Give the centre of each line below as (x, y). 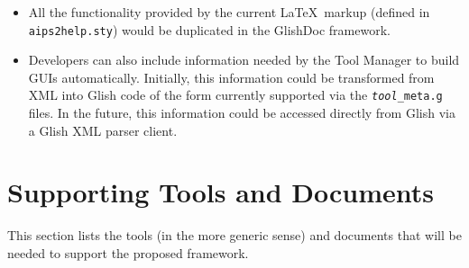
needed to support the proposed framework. (128, 253)
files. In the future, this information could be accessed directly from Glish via (242, 113)
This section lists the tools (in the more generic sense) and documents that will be (234, 235)
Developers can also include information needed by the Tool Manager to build (244, 60)
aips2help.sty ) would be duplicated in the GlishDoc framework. (209, 29)
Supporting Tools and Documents (221, 192)
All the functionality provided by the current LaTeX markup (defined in (229, 12)
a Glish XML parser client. (103, 130)
